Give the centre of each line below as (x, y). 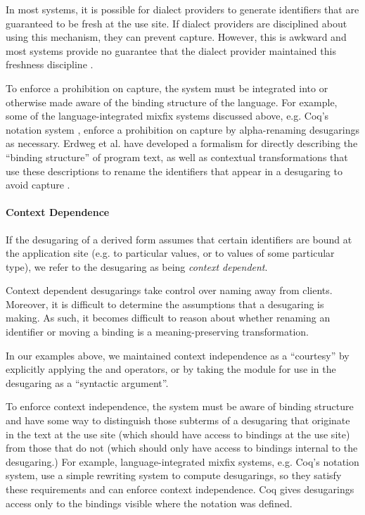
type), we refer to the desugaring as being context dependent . (137, 266)
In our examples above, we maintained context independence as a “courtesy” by (178, 355)
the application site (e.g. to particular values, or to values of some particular (170, 253)
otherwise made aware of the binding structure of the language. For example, (172, 102)
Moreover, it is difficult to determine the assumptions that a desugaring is (165, 304)
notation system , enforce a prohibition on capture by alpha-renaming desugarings (183, 129)
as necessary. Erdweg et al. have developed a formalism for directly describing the (182, 143)
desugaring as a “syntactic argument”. (87, 382)
